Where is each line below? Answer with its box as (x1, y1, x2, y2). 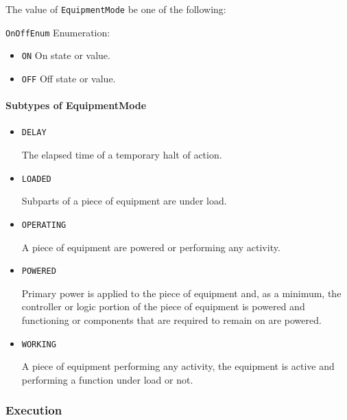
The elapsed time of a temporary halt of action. (21, 148, 222, 162)
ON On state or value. (21, 48, 110, 62)
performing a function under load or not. (21, 372, 193, 386)
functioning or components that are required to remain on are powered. (21, 313, 322, 327)
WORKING (21, 339, 56, 349)
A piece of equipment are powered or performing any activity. (21, 240, 280, 254)
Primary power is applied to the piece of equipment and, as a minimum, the (21, 285, 342, 300)
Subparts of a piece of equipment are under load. (21, 194, 227, 208)
